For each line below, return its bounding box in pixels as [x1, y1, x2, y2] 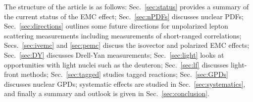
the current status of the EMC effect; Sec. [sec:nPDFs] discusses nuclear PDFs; [4, 11, 244, 21]
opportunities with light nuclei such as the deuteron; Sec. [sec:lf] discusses [4, 59, 229, 69]
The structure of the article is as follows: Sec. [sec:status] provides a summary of [4, 1, 249, 11]
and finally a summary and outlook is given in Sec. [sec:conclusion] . [4, 88, 209, 99]
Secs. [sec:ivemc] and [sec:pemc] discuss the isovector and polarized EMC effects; [4, 40, 250, 50]
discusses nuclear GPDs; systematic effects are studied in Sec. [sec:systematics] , [4, 78, 246, 89]
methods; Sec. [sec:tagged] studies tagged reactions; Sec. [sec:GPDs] [21, 69, 228, 79]
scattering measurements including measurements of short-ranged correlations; [4, 30, 242, 40]
